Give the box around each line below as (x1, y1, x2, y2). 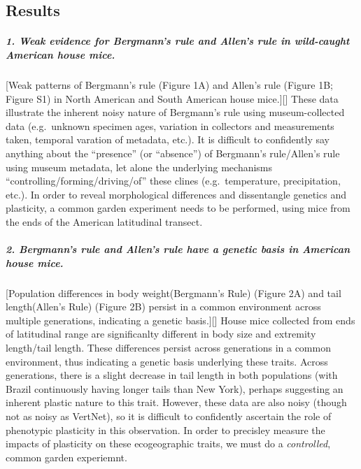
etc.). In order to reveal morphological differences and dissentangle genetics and (6, 187, 346, 201)
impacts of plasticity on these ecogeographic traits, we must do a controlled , (6, 436, 331, 451)
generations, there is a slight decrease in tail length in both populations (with (6, 368, 338, 382)
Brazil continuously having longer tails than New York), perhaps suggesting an (6, 381, 344, 396)
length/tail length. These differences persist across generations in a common (6, 340, 331, 354)
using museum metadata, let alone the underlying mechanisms (6, 159, 273, 174)
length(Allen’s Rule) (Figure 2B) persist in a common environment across (6, 299, 321, 314)
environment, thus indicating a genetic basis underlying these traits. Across (6, 354, 328, 368)
